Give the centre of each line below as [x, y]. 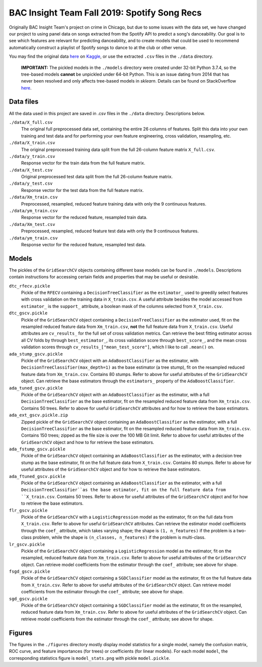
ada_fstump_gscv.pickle [37, 449]
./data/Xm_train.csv [33, 197]
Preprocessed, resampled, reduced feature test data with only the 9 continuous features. [110, 231]
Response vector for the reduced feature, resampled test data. [83, 245]
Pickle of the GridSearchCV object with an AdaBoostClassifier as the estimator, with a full [115, 394]
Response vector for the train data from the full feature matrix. [83, 163]
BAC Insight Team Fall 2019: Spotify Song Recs [105, 13]
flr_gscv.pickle [28, 510]
